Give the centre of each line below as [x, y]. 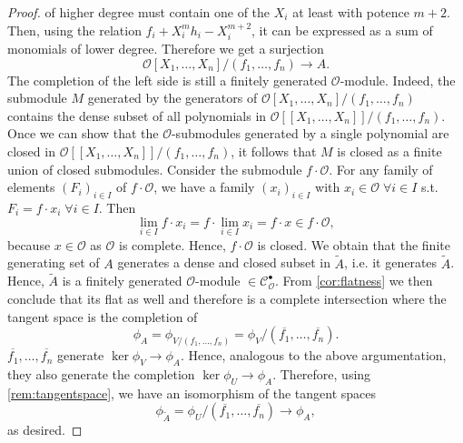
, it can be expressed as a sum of [342, 30]
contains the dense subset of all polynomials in [137, 115]
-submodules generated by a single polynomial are [310, 133]
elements [31, 187]
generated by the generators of [172, 98]
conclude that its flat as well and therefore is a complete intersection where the [227, 298]
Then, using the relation [74, 30]
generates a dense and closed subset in [224, 262]
